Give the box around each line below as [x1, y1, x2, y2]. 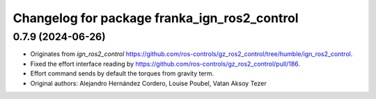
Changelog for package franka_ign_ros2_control [13, 10, 299, 26]
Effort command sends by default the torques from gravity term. [30, 69, 214, 78]
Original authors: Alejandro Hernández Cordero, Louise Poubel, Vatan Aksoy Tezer [30, 79, 267, 87]
